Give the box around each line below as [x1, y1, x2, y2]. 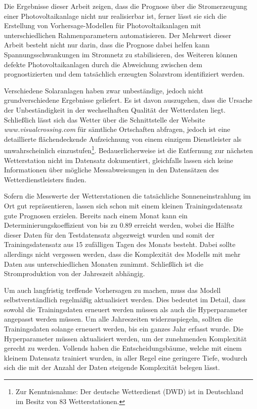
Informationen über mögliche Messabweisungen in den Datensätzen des [4, 164, 219, 175]
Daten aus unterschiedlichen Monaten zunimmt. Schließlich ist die [4, 258, 204, 269]
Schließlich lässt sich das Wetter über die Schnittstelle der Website [4, 114, 205, 124]
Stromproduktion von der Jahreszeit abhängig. [4, 268, 145, 279]
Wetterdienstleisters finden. [4, 174, 86, 184]
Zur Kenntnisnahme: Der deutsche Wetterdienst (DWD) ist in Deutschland [15, 386, 244, 397]
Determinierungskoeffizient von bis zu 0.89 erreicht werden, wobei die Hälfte [4, 220, 234, 230]
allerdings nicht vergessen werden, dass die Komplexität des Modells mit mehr [4, 248, 241, 259]
